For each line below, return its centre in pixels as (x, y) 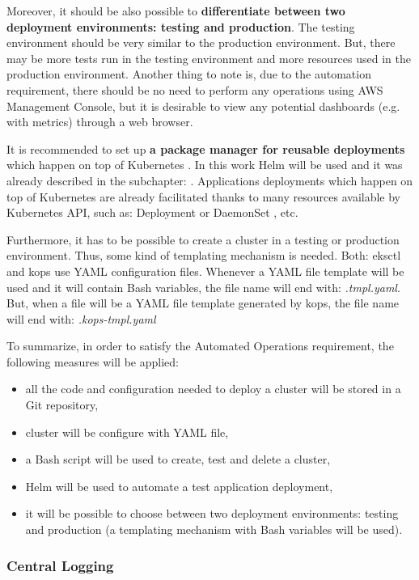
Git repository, (62, 405)
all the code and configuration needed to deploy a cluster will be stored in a (213, 389)
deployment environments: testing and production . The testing (181, 26)
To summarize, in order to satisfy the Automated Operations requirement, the (200, 346)
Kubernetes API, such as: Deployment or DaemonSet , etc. (152, 212)
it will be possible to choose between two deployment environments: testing (212, 513)
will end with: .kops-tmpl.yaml (81, 318)
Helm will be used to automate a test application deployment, (179, 486)
